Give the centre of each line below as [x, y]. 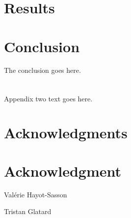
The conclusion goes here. [42, 70]
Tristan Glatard [28, 211]
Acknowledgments [66, 133]
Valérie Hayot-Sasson [36, 195]
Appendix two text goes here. [48, 99]
